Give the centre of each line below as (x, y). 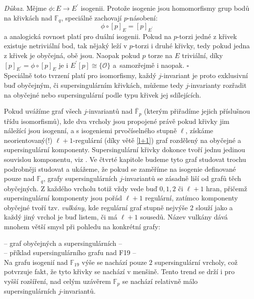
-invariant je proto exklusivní (205, 75)
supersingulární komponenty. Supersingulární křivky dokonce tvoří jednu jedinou (125, 149)
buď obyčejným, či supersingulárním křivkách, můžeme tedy (94, 85)
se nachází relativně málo (160, 281)
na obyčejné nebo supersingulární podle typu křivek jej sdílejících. (103, 94)
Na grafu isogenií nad (36, 262)
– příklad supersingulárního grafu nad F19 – (70, 252)
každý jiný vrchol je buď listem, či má (61, 217)
